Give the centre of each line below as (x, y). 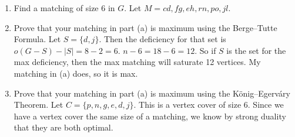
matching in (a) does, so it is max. (76, 73)
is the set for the (256, 50)
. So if (205, 50)
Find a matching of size (56, 8)
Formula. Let (37, 39)
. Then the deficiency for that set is (162, 39)
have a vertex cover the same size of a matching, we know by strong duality (150, 116)
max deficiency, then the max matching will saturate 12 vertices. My (137, 62)
